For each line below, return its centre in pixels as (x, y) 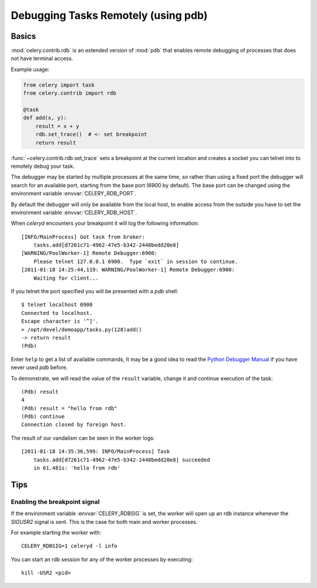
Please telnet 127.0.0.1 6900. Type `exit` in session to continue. (136, 261)
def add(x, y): (45, 118)
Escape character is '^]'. (60, 321)
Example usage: (30, 69)
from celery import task (59, 85)
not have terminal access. (42, 58)
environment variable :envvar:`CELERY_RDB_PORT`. (74, 194)
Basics (23, 36)
